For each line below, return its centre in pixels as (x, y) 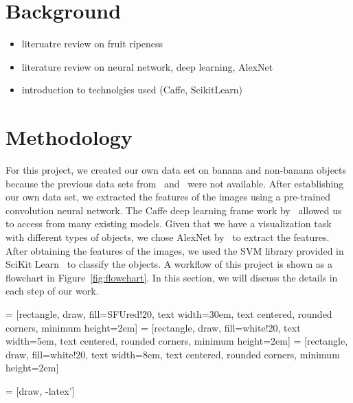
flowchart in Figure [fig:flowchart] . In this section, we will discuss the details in (172, 277)
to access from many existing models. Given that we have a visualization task (169, 223)
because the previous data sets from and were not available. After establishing (175, 183)
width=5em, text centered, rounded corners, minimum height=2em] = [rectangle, (177, 341)
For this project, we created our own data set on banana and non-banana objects (176, 170)
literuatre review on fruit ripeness (92, 44)
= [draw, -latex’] (40, 390)
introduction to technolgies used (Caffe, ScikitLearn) (132, 90)
